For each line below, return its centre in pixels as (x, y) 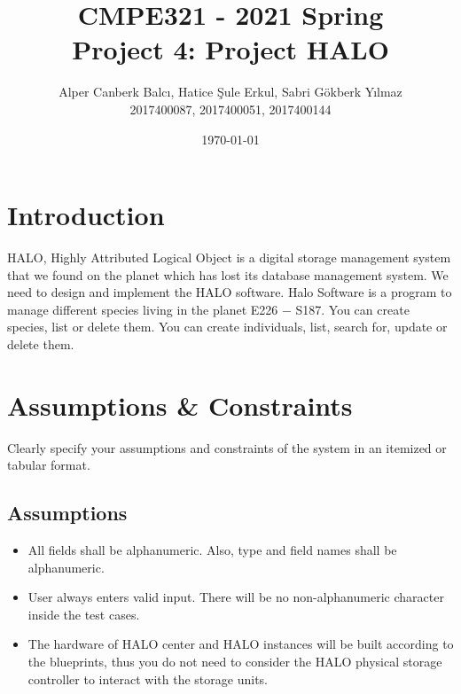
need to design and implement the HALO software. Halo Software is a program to (230, 292)
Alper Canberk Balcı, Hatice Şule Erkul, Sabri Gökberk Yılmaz (230, 92)
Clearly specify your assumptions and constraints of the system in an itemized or (227, 447)
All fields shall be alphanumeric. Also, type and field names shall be (212, 550)
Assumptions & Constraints (180, 405)
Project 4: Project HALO (230, 49)
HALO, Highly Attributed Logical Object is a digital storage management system (229, 257)
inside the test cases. (84, 614)
